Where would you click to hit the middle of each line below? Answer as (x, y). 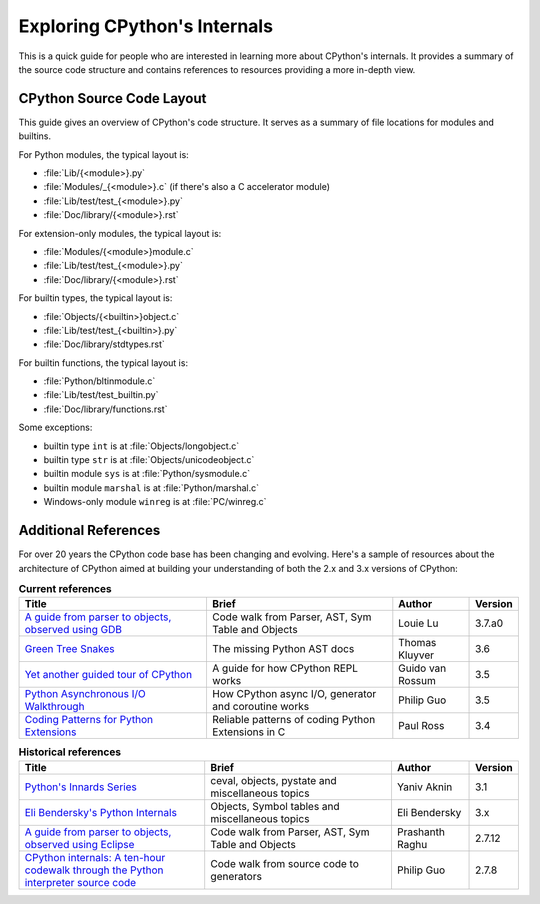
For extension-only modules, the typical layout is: (120, 233)
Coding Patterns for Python (89, 720)
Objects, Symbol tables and (275, 806)
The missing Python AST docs (283, 649)
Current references (65, 589)
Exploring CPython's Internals (146, 26)
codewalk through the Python (94, 870)
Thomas (417, 643)
